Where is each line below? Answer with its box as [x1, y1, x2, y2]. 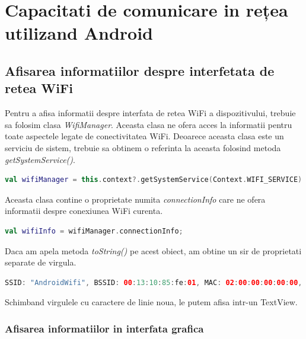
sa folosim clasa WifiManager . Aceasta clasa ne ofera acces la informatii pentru [5, 118, 292, 130]
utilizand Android [5, 21, 153, 45]
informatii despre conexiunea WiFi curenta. [5, 204, 163, 217]
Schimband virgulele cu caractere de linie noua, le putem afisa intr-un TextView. [5, 296, 298, 308]
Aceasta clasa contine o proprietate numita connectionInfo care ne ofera [5, 193, 266, 205]
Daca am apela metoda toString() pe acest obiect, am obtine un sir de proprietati [5, 244, 302, 257]
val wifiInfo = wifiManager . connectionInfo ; [5, 226, 183, 235]
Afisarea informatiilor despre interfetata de [5, 61, 275, 79]
